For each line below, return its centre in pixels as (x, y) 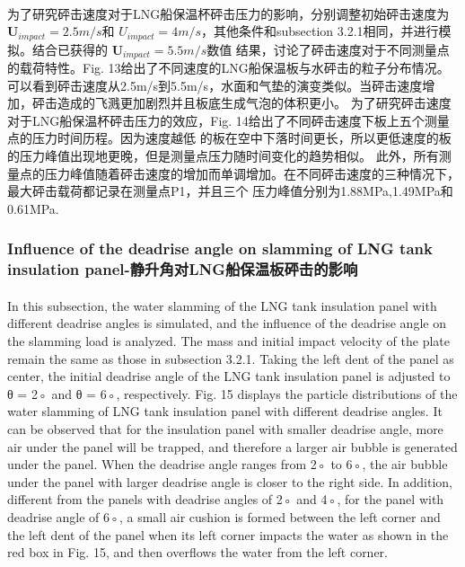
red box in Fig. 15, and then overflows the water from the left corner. (198, 552)
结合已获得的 (70, 49)
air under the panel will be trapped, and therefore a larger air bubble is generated (232, 446)
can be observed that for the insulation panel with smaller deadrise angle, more (225, 428)
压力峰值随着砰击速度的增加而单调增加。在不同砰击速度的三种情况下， (252, 173)
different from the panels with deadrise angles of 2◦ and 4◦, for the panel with (226, 499)
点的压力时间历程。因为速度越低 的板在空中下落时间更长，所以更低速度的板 (229, 138)
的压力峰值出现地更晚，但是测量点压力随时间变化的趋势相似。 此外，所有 (223, 156)
